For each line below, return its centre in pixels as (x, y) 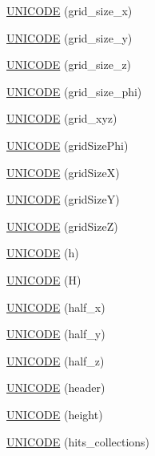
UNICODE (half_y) (56, 334)
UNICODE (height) (55, 414)
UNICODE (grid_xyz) (62, 118)
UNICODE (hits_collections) (78, 441)
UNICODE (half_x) (56, 307)
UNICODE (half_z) (56, 360)
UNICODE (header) (56, 387)
